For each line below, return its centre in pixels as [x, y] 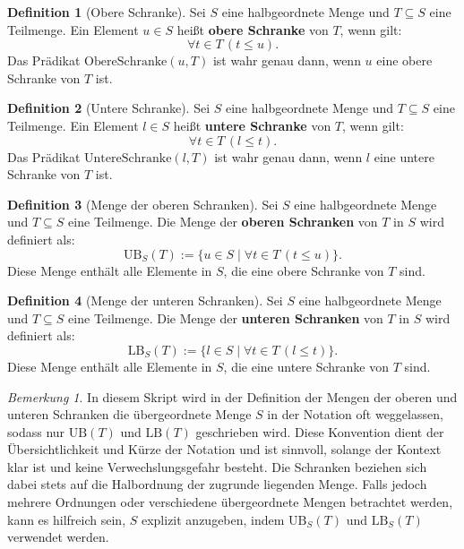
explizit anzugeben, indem [213, 519]
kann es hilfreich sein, [67, 519]
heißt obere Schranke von [253, 29]
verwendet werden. [58, 537]
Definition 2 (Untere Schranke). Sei [109, 108]
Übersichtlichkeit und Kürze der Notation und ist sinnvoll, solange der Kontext [224, 449]
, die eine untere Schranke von [306, 366]
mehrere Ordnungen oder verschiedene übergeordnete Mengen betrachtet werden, [230, 502]
